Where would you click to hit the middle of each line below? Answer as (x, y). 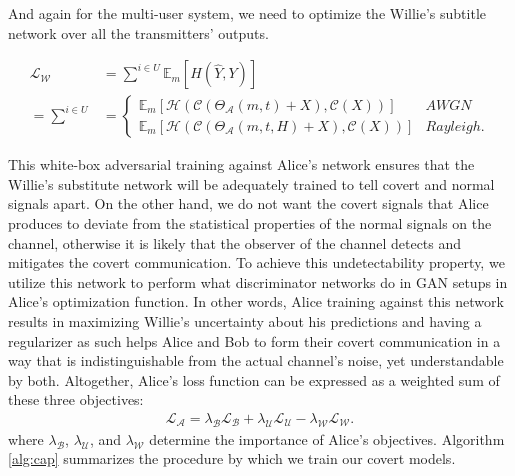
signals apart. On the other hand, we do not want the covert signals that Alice (248, 203)
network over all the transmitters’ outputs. (138, 32)
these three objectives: (76, 399)
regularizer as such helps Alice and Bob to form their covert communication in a (254, 340)
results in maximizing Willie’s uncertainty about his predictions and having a (245, 321)
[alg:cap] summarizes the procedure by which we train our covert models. (232, 458)
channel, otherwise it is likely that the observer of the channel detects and (235, 242)
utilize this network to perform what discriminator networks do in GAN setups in (258, 281)
